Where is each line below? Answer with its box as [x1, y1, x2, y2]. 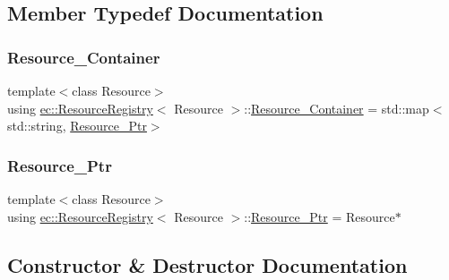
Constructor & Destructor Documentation [7, 250, 408, 278]
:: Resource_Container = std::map [244, 98, 429, 117]
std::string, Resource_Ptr [7, 116, 147, 135]
